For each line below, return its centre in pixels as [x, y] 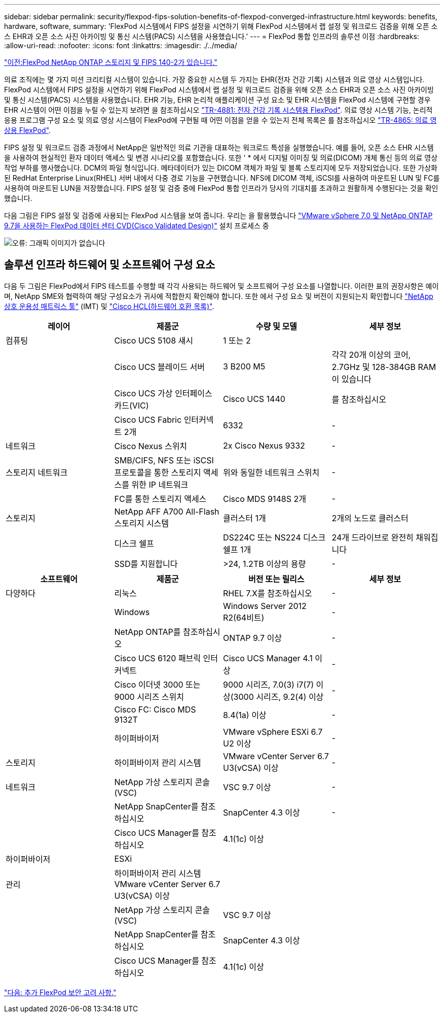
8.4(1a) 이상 [245, 715]
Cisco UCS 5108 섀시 [154, 340]
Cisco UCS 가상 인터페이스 [163, 393]
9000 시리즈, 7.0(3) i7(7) [269, 684]
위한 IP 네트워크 [160, 484]
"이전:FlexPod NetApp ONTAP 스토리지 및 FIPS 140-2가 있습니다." [111, 62]
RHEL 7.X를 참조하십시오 [268, 593]
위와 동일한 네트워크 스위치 [271, 472]
